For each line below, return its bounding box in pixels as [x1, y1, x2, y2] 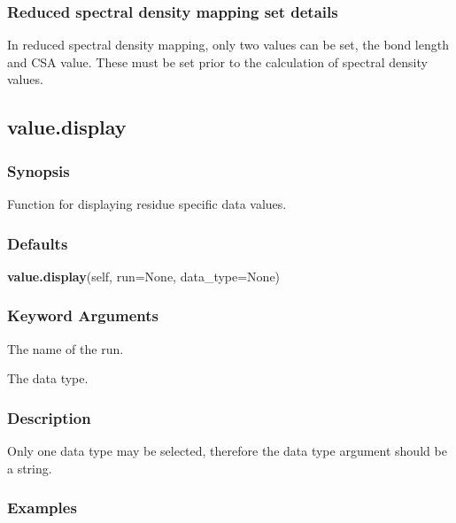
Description [7, 406, 91, 428]
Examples [7, 496, 77, 519]
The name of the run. [7, 339, 124, 358]
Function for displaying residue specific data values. [7, 195, 287, 212]
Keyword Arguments [7, 304, 159, 327]
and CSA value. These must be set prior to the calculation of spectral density [7, 52, 428, 71]
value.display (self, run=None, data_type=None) [7, 266, 281, 285]
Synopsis [7, 159, 70, 181]
